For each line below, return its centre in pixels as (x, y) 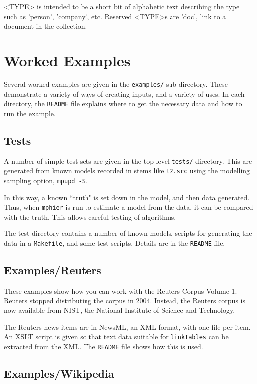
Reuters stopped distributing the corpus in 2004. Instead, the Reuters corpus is (125, 300)
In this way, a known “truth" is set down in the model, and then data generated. (127, 197)
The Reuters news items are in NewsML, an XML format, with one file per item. (127, 327)
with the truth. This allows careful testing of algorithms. (90, 216)
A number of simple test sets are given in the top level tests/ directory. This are (128, 161)
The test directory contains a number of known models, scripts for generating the (128, 233)
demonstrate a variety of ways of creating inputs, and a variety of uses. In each (124, 94)
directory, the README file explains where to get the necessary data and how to (123, 104)
